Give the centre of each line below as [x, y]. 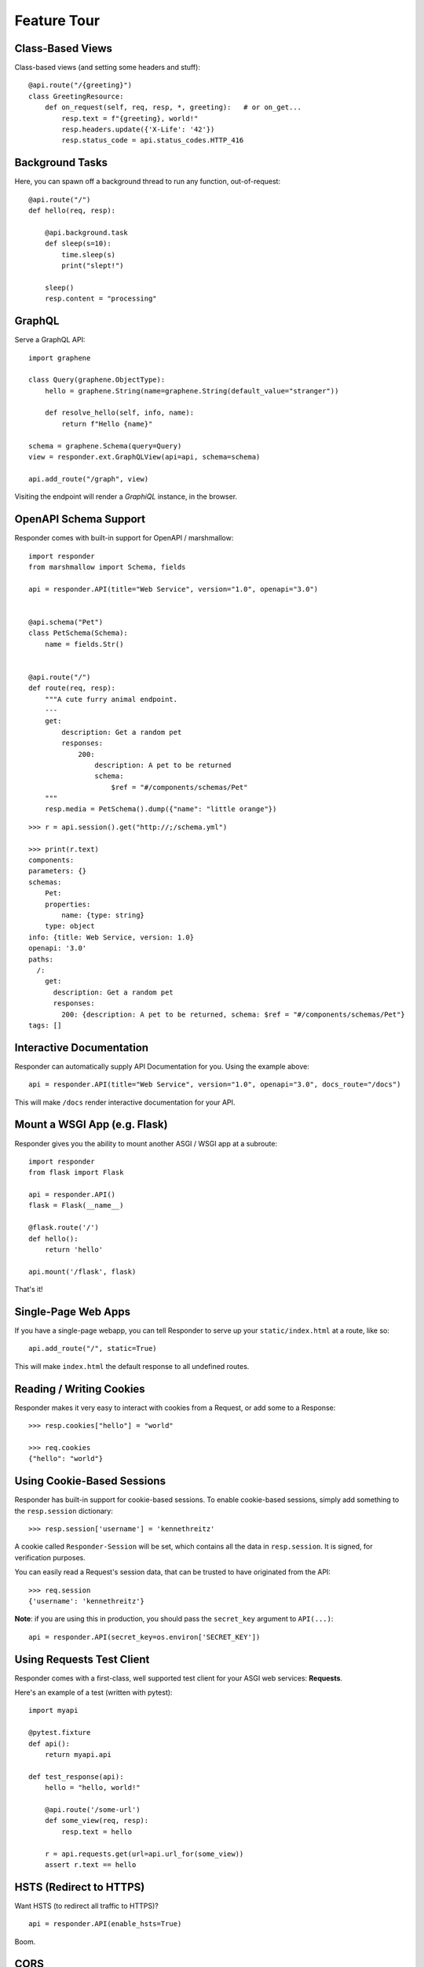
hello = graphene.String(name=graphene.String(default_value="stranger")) [192, 391]
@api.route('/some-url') [92, 1809]
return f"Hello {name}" [107, 424]
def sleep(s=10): [78, 244]
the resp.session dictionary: [64, 1511]
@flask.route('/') [64, 1228]
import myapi [53, 1711]
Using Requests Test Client [82, 1659]
